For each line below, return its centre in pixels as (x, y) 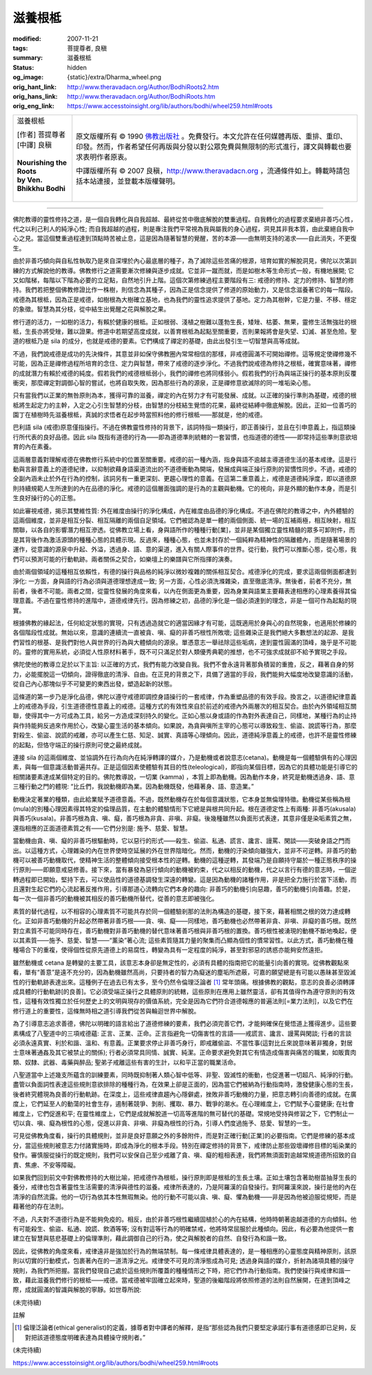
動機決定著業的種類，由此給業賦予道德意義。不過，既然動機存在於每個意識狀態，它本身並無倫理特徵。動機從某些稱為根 (182, 799)
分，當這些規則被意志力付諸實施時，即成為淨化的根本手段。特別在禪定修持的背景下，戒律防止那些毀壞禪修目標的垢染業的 (185, 1145)
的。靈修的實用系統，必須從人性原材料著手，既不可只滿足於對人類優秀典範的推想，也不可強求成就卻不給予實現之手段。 (182, 652)
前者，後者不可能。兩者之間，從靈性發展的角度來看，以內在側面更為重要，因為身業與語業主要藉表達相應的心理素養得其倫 (185, 591)
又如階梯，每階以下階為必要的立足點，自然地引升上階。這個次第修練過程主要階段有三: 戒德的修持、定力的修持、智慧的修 (183, 280)
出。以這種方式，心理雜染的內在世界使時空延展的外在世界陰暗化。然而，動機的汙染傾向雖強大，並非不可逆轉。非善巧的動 (185, 850)
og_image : (28, 77)
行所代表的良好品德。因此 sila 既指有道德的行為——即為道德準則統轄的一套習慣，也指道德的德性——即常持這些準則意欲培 (185, 437)
